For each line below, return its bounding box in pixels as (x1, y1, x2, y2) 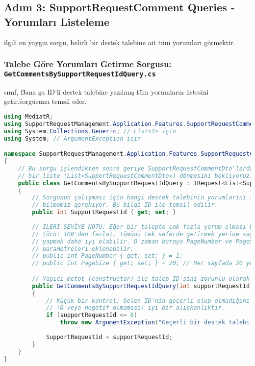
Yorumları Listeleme (4, 14, 110, 29)
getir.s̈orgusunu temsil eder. (4, 96, 87, 106)
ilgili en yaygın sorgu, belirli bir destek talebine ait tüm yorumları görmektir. (4, 37, 235, 47)
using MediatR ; (4, 113, 53, 121)
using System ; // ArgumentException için (4, 135, 141, 142)
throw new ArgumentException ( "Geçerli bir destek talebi (60, 319, 250, 326)
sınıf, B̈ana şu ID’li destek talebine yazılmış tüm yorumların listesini (4, 86, 209, 97)
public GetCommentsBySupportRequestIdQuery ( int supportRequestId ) (32, 282, 254, 290)
